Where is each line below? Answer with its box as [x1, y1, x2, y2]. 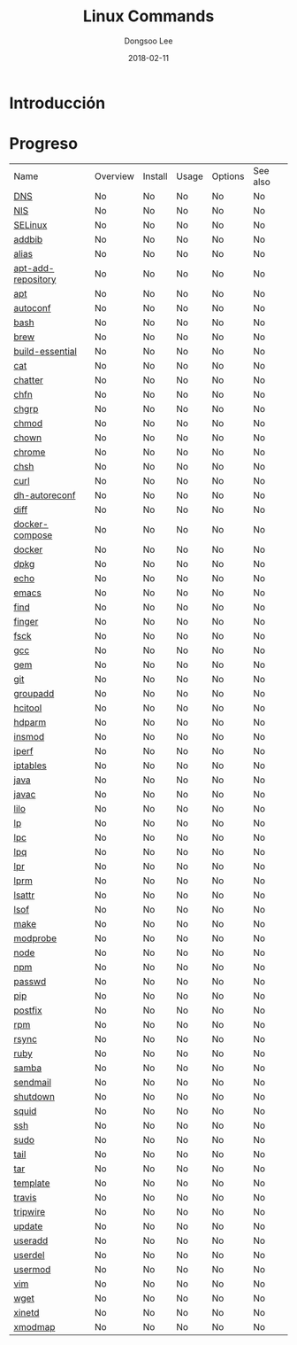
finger [13, 615, 39, 627]
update [13, 1220, 43, 1232]
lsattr [13, 889, 35, 901]
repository [13, 273, 57, 285]
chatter [13, 374, 44, 386]
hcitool [13, 702, 42, 714]
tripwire [13, 1205, 46, 1217]
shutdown [13, 1090, 56, 1102]
